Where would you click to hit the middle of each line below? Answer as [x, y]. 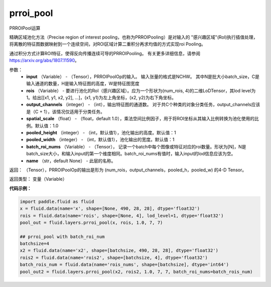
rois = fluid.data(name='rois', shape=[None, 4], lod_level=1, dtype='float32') [122, 216]
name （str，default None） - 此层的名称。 [71, 161]
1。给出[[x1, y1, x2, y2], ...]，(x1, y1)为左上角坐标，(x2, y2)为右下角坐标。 [101, 98]
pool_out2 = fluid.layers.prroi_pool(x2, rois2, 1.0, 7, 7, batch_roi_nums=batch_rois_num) [136, 271]
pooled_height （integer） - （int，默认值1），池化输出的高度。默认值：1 [101, 133]
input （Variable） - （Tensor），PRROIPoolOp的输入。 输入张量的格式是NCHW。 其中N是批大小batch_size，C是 [143, 76]
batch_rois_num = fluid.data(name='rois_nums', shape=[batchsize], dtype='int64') [124, 265]
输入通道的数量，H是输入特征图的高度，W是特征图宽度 [83, 84]
